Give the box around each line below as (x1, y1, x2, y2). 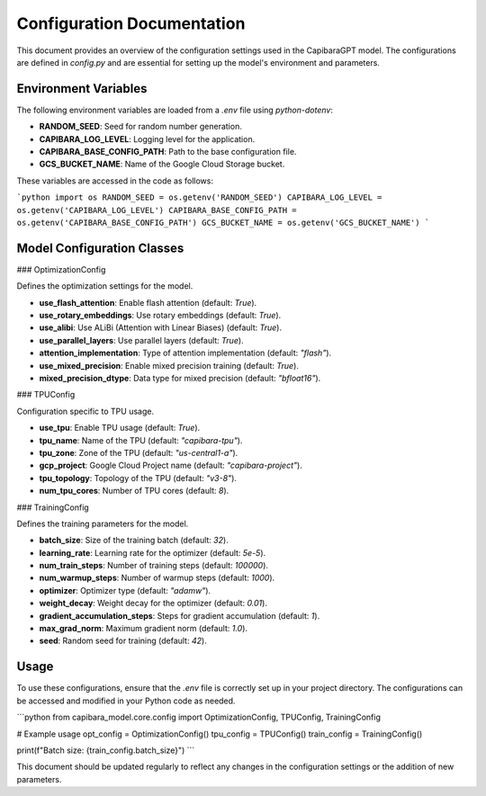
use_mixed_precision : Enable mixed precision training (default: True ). (39, 360, 299, 371)
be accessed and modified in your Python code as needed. (16, 695, 236, 706)
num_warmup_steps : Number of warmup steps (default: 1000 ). (39, 572, 275, 584)
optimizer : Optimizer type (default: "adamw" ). (39, 585, 211, 595)
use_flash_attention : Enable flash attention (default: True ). (39, 297, 257, 308)
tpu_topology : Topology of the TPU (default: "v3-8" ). (39, 472, 238, 483)
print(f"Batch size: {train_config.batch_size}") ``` (16, 745, 195, 756)
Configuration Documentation (16, 13, 246, 33)
